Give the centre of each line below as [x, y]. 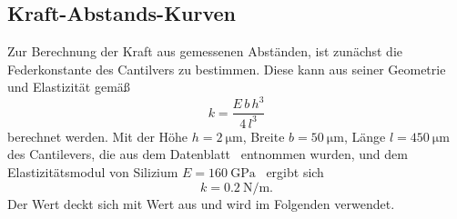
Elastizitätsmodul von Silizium [93, 172]
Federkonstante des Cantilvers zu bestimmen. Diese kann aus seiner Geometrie [227, 69]
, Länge [365, 136]
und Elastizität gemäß [69, 87]
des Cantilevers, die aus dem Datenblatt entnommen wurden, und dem [208, 154]
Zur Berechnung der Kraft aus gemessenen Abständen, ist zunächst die [205, 51]
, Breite [264, 136]
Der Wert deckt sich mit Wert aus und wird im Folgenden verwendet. [201, 203]
